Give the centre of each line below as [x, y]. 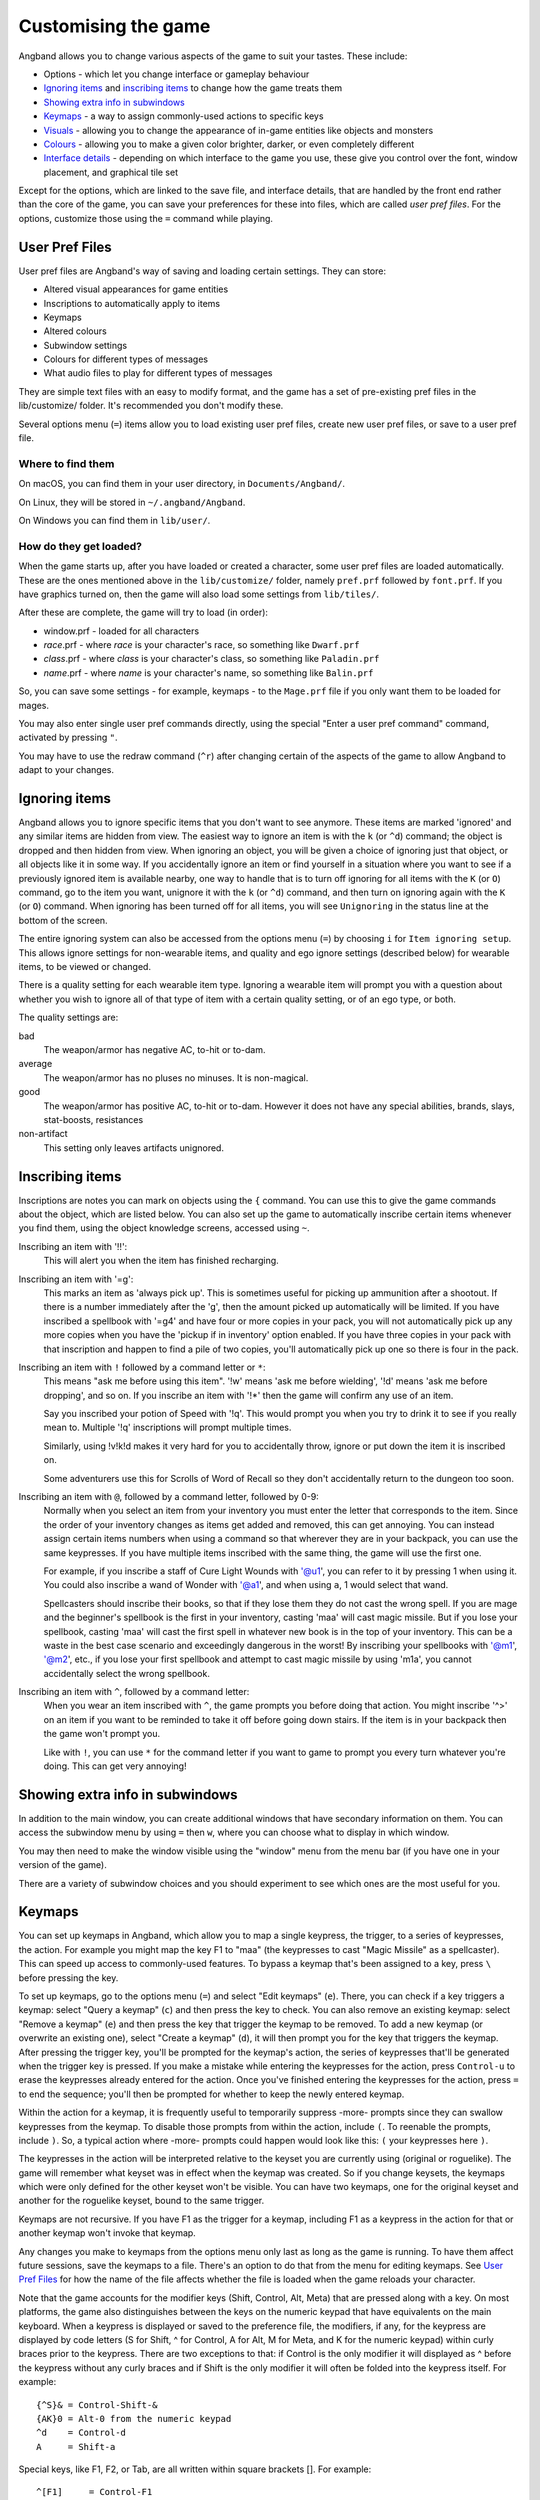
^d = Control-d [81, 2433]
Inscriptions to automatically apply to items [131, 303]
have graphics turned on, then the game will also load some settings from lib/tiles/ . [199, 594]
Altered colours [75, 331]
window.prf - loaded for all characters [121, 631]
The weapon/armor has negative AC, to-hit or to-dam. [154, 1049]
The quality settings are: [68, 1017]
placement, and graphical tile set [111, 172]
